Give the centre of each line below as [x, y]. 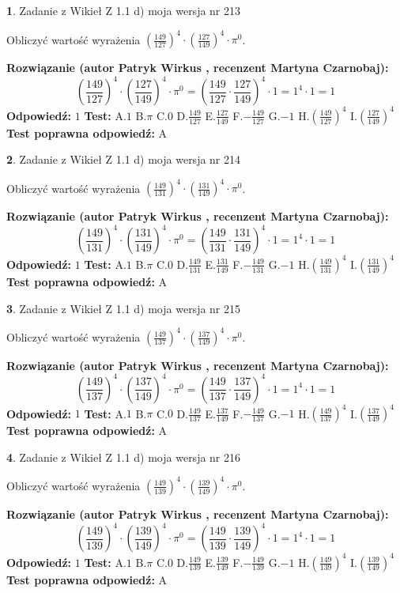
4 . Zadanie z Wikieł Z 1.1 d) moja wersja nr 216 [124, 457]
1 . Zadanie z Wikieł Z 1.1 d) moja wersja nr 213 [124, 10]
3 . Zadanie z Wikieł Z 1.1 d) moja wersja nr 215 [124, 308]
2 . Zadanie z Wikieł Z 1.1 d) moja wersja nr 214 [124, 159]
